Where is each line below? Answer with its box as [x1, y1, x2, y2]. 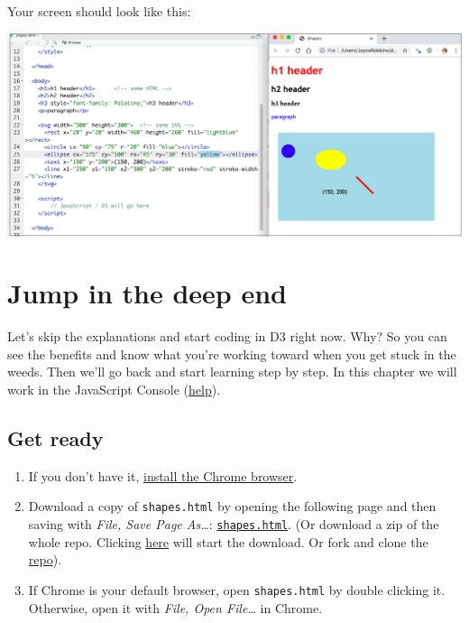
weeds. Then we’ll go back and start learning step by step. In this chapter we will [7, 362, 457, 381]
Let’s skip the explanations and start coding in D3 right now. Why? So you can [7, 327, 447, 346]
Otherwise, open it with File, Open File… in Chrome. [28, 598, 323, 617]
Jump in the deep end [7, 274, 287, 311]
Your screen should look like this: [7, 2, 191, 20]
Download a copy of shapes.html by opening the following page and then [28, 497, 437, 516]
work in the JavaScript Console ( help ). [7, 380, 221, 399]
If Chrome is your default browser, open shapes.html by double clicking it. [28, 580, 446, 599]
